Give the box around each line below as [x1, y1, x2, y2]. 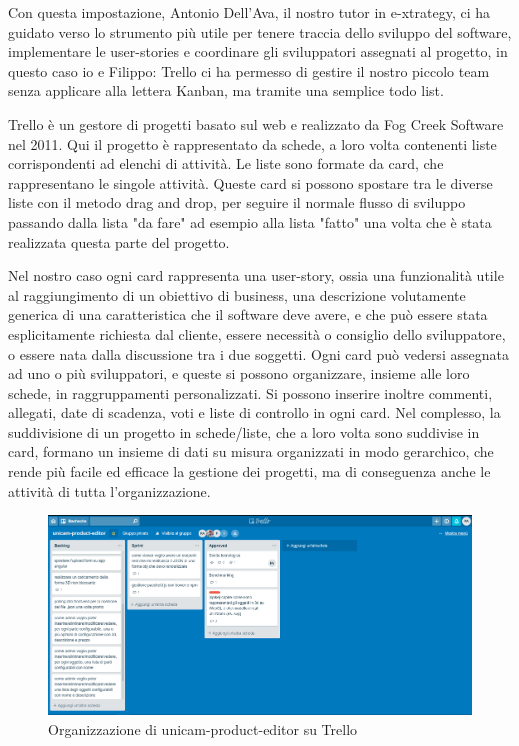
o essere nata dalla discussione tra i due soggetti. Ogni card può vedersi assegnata [8, 343, 509, 364]
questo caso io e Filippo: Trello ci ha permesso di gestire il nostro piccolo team [8, 60, 490, 81]
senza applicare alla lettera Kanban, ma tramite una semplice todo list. [8, 80, 444, 101]
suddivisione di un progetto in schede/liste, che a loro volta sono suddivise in [8, 421, 480, 442]
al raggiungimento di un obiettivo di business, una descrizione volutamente [8, 284, 466, 305]
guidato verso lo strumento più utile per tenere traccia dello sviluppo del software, [8, 21, 512, 42]
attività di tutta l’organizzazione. [8, 480, 211, 501]
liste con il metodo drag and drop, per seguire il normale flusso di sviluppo [8, 192, 466, 213]
